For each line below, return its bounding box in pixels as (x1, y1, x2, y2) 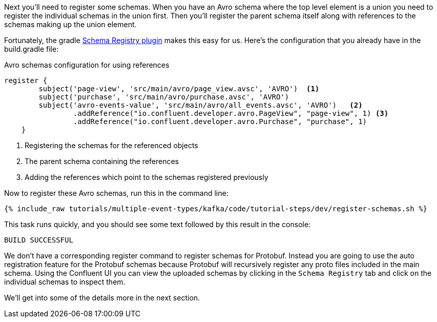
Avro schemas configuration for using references (4, 61, 170, 69)
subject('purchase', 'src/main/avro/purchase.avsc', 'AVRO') (38, 93, 289, 101)
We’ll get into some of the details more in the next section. (4, 293, 200, 302)
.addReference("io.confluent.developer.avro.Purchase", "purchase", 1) (73, 117, 367, 126)
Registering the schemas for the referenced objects (25, 141, 198, 150)
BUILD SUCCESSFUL (4, 236, 73, 244)
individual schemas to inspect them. (4, 277, 126, 286)
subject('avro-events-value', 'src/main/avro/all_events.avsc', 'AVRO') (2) (38, 101, 363, 109)
